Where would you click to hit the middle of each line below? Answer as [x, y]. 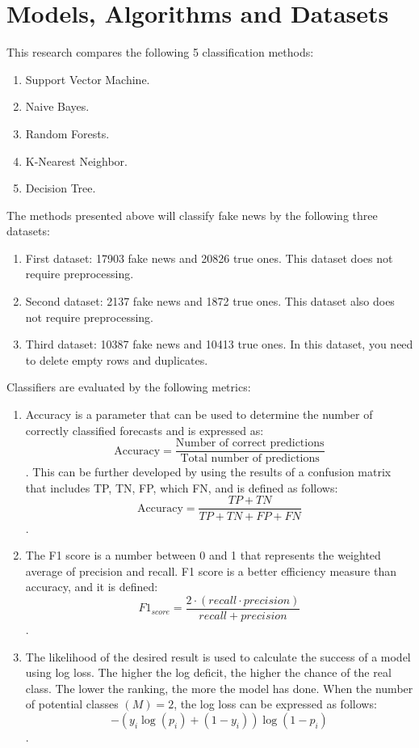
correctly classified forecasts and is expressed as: [145, 430]
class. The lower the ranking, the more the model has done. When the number [219, 688]
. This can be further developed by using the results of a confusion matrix [208, 472]
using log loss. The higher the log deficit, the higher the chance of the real [208, 672]
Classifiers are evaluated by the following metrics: [129, 387]
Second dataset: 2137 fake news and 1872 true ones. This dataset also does [210, 301]
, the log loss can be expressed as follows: [275, 704]
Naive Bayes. [57, 106]
